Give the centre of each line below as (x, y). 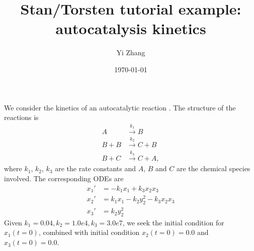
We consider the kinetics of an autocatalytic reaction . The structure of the (120, 107)
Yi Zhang (131, 52)
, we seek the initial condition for (173, 222)
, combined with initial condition (89, 232)
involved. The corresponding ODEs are (64, 178)
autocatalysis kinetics (131, 28)
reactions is (21, 117)
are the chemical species (214, 168)
